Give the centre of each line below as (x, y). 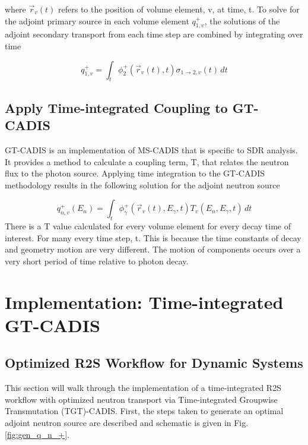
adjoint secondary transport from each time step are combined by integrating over (154, 34)
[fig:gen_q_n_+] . (37, 434)
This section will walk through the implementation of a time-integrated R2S (143, 388)
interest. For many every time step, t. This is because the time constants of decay (153, 237)
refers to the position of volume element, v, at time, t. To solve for (179, 9)
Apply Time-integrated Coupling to (116, 107)
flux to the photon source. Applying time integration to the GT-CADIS (135, 173)
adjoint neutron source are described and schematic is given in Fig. (127, 423)
